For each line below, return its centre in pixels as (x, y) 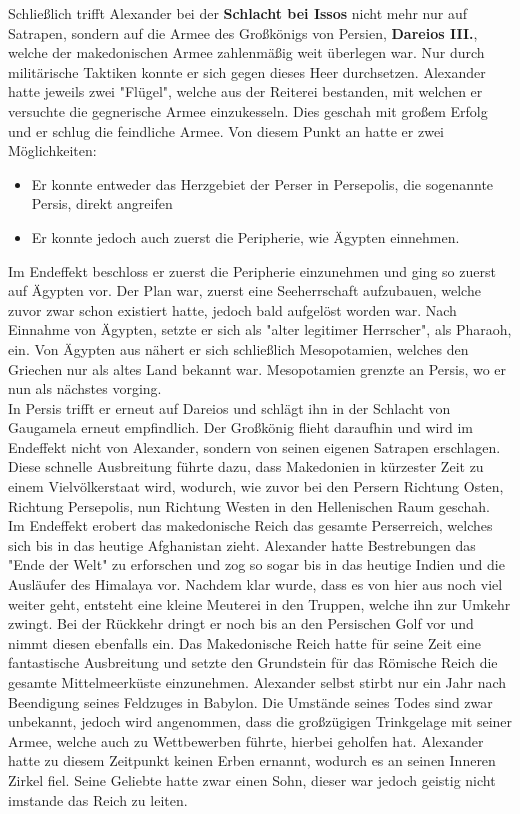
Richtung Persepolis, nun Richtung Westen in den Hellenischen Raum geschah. (249, 505)
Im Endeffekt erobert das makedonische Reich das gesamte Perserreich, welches (250, 525)
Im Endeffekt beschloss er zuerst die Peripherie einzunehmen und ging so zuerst (252, 270)
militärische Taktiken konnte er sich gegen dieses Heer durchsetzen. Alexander (247, 71)
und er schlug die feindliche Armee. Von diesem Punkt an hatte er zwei (226, 130)
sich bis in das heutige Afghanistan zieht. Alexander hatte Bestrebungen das (242, 544)
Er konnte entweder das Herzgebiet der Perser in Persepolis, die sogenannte (262, 183)
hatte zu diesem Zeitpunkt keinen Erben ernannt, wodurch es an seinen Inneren (252, 760)
